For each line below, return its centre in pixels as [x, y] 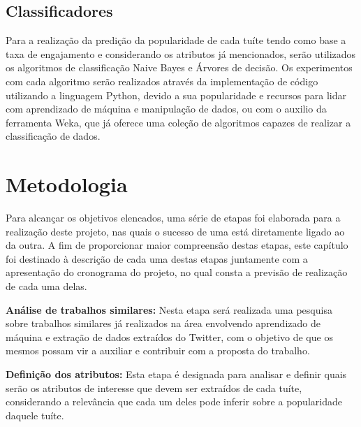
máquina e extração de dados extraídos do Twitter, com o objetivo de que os [169, 336]
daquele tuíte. [35, 415]
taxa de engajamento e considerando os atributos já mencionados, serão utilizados [181, 53]
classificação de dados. [53, 136]
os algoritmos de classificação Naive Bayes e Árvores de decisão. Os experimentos [179, 67]
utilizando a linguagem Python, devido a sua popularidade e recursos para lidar [176, 95]
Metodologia [67, 184]
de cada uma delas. [46, 286]
